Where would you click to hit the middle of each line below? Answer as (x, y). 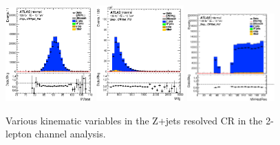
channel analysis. (70, 134)
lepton (19, 134)
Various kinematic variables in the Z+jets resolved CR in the (134, 120)
